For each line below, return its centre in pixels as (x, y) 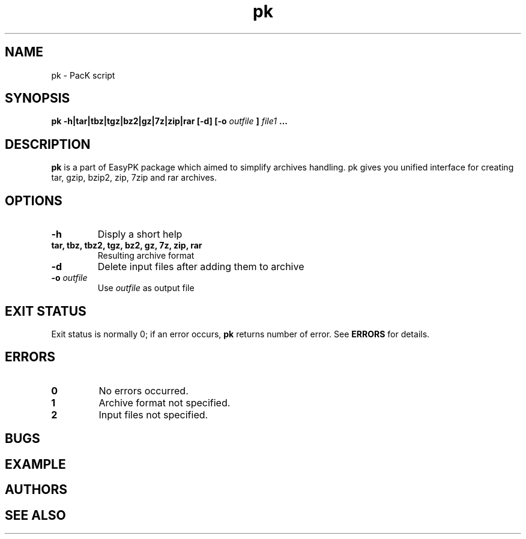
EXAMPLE (35, 464)
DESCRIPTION (48, 144)
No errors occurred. (144, 390)
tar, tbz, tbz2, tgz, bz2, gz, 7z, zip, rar (127, 245)
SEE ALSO (35, 515)
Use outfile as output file (146, 288)
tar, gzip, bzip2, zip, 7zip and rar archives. (134, 178)
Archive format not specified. (165, 402)
